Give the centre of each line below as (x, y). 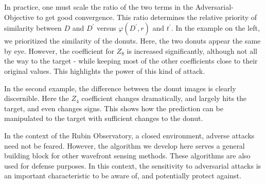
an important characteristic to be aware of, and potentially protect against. (123, 176)
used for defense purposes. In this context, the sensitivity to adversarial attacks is (133, 165)
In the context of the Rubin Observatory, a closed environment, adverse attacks (129, 135)
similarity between (33, 28)
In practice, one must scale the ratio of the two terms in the (99, 7)
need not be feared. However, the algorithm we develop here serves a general (125, 145)
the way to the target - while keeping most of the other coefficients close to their (131, 61)
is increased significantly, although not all (192, 50)
